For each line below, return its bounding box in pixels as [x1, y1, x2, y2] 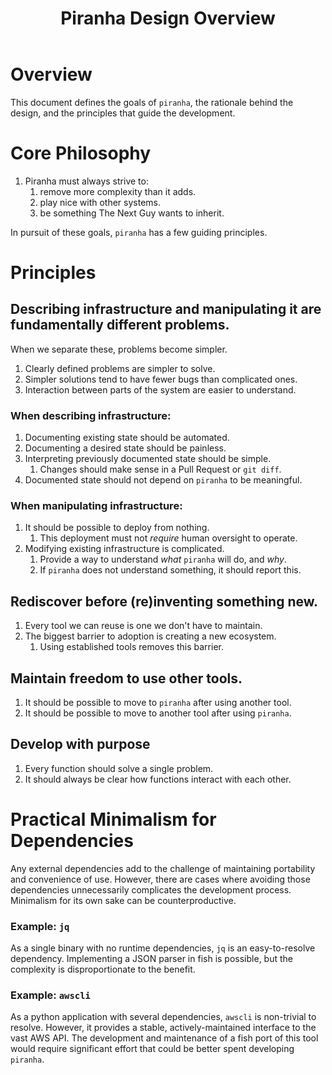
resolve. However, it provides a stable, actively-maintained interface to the [10, 1022, 317, 1034]
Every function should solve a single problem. [24, 762, 214, 774]
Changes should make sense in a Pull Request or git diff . [39, 463, 282, 476]
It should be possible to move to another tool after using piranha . [24, 707, 292, 719]
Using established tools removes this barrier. [39, 641, 224, 653]
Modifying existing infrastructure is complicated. [24, 543, 225, 555]
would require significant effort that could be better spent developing [10, 1043, 295, 1055]
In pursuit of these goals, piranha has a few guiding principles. [10, 226, 268, 238]
